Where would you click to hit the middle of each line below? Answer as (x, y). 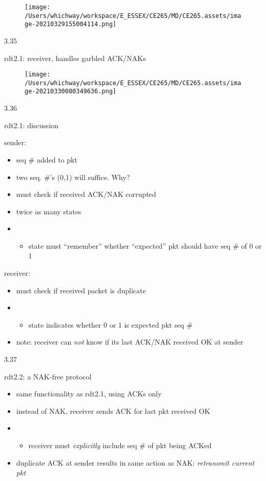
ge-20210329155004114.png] (70, 24)
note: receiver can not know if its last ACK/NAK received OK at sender (130, 342)
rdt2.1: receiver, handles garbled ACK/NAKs (75, 58)
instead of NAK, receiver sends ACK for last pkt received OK (113, 410)
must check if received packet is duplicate (81, 290)
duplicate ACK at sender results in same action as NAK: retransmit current (135, 462)
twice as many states (49, 211)
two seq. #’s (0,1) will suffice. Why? (73, 177)
